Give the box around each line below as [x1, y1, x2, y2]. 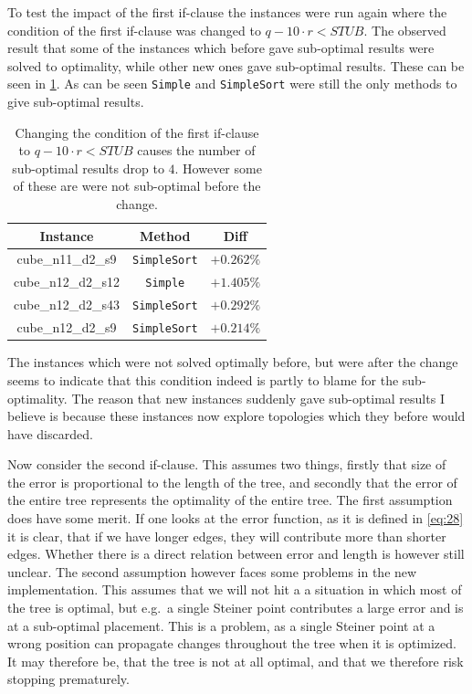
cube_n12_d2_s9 [16, 318, 117, 337]
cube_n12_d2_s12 [14, 272, 120, 291]
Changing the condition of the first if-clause [15, 122, 259, 142]
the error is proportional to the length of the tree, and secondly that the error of [7, 472, 457, 491]
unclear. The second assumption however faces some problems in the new [7, 562, 417, 581]
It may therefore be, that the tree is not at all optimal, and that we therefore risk [7, 651, 464, 670]
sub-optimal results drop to [12, 158, 164, 177]
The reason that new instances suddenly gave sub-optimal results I [71, 388, 445, 407]
